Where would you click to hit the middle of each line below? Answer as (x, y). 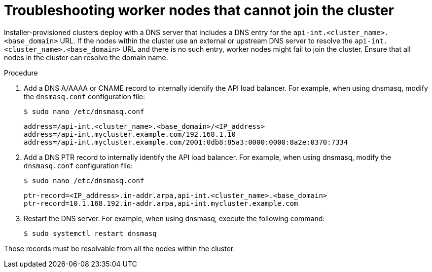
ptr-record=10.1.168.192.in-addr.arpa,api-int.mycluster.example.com (161, 203)
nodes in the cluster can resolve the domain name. (86, 57)
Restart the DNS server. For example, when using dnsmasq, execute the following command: (174, 218)
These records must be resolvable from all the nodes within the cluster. (120, 248)
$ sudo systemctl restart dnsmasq (90, 233)
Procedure (21, 73)
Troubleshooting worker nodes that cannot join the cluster (199, 10)
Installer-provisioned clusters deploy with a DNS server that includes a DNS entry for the (148, 32)
